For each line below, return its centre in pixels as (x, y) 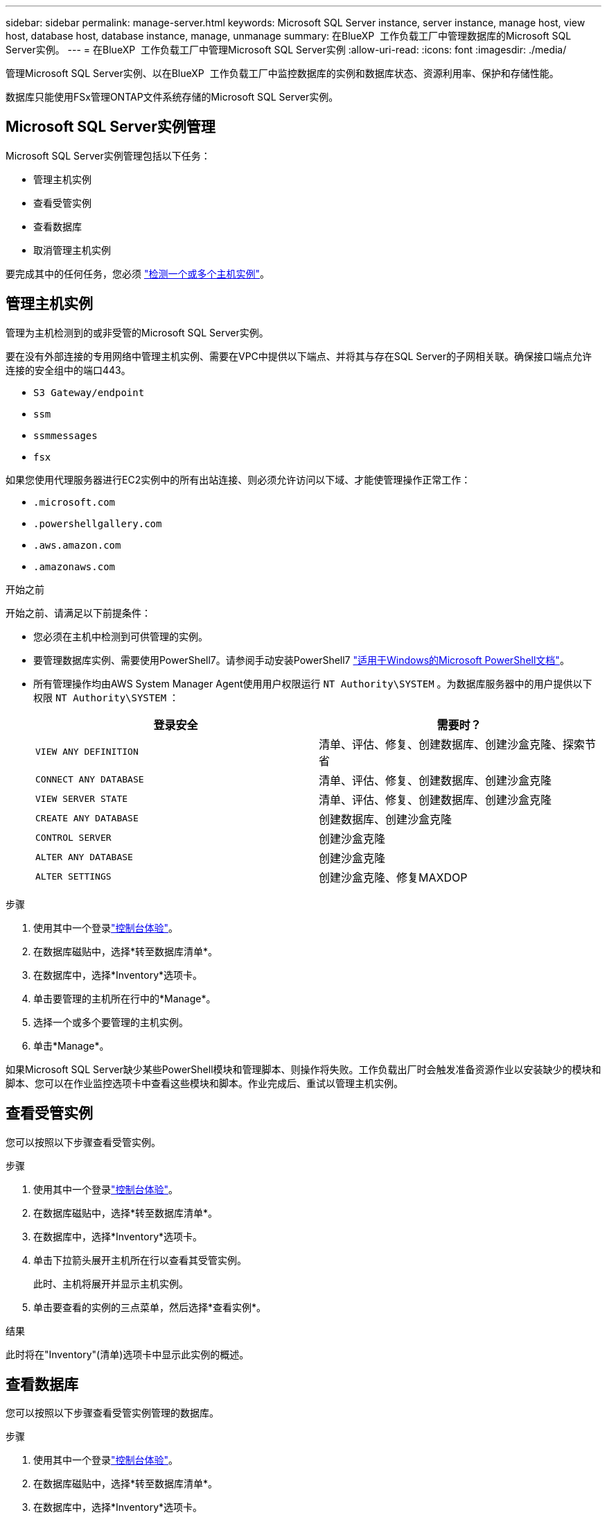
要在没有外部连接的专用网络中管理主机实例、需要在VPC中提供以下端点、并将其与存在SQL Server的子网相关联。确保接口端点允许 (299, 356)
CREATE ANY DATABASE (87, 819)
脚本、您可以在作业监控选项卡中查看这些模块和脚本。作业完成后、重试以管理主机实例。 (204, 1083)
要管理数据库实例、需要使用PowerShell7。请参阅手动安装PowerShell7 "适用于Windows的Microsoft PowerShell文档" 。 (301, 660)
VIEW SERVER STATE (82, 799)
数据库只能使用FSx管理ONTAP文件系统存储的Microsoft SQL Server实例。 (172, 97)
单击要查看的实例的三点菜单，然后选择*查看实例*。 (150, 1307)
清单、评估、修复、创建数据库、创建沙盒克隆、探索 (452, 744)
